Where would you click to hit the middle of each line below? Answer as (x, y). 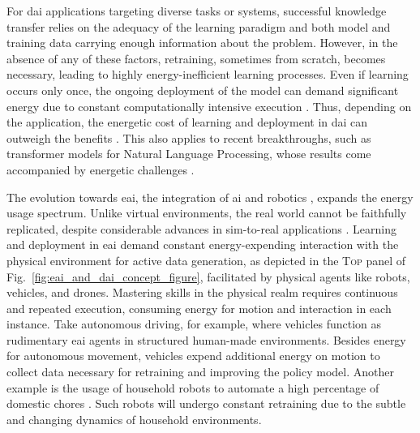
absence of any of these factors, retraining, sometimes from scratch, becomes (196, 58)
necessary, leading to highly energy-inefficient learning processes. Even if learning (208, 74)
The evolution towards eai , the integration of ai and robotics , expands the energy (210, 197)
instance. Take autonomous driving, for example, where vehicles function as (194, 324)
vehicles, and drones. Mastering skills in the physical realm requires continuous (202, 292)
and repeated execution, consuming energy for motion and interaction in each (199, 308)
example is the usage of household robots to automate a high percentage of (193, 387)
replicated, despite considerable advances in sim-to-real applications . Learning (202, 228)
